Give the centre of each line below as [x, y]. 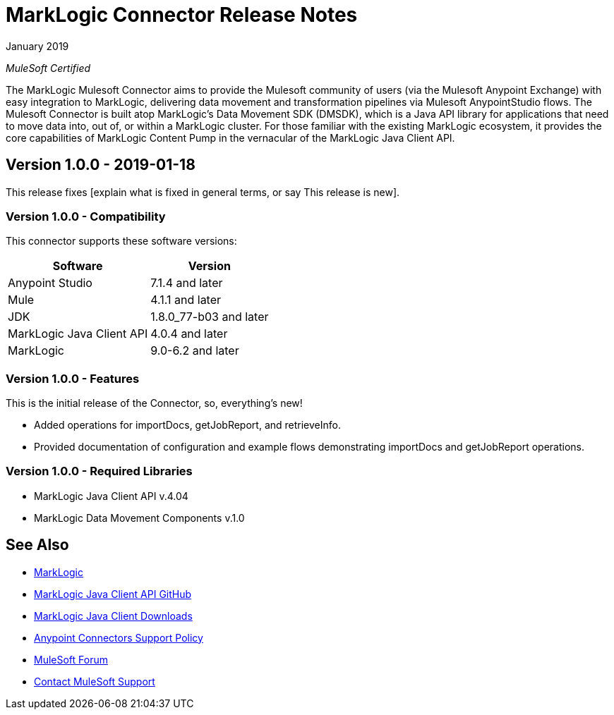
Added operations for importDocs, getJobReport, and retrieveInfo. [187, 425]
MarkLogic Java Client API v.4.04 [111, 496]
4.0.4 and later [189, 334]
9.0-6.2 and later [195, 351]
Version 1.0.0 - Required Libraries [99, 471]
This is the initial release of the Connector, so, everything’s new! [154, 403]
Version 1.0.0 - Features [73, 378]
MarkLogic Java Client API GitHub [113, 594]
